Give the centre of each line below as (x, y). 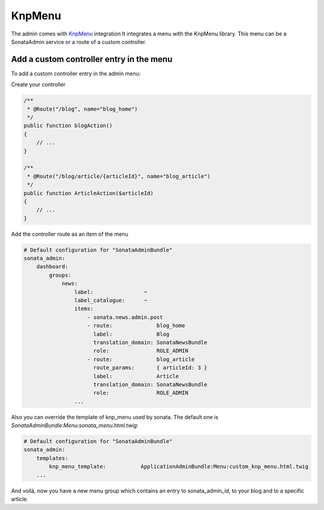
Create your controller (38, 85)
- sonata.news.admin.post (125, 317)
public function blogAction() (68, 126)
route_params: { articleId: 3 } (150, 368)
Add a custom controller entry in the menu (92, 59)
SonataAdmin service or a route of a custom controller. (79, 41)
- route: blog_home (136, 326)
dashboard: (52, 267)
